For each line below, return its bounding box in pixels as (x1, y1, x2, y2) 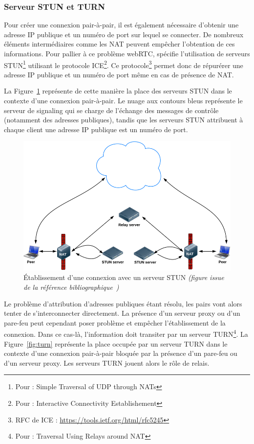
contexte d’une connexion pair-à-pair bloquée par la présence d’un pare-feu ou (4, 348, 237, 358)
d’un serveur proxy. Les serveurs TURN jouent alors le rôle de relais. (4, 357, 210, 368)
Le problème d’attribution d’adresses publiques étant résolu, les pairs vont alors (4, 298, 242, 308)
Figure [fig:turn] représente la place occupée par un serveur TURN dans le (4, 338, 228, 349)
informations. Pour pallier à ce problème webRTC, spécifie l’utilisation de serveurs (4, 48, 250, 58)
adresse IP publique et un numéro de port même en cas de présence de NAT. (4, 69, 234, 79)
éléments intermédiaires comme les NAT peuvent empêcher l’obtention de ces (4, 39, 235, 49)
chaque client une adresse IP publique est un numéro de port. (4, 124, 188, 134)
